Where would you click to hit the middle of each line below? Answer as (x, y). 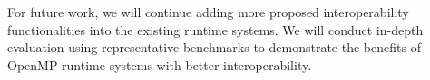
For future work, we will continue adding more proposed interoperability (208, 12)
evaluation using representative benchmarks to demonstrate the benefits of (214, 47)
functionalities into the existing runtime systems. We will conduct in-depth (215, 29)
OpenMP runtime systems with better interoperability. (160, 64)
